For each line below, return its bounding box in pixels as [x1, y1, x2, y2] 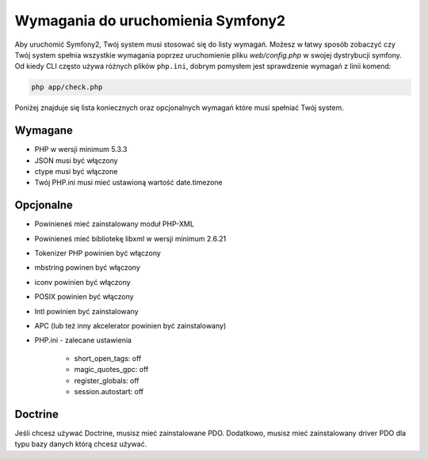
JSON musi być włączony [34, 155, 118, 165]
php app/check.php [31, 83, 103, 92]
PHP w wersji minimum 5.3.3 [34, 145, 128, 154]
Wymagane [14, 123, 73, 138]
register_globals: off [74, 376, 139, 385]
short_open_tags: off [74, 353, 142, 363]
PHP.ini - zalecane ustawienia [34, 336, 132, 345]
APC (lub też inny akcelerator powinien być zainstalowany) [34, 321, 227, 331]
